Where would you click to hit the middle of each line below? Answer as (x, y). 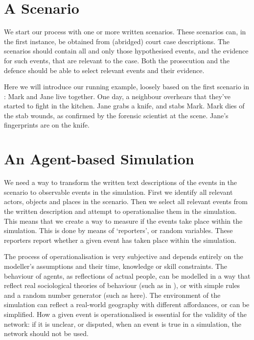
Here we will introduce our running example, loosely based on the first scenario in (127, 87)
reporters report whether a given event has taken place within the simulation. (120, 240)
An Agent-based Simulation (99, 159)
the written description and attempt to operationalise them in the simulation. (120, 211)
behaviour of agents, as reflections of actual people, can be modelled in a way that (127, 275)
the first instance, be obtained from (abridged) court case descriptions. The (117, 41)
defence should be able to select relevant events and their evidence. (104, 70)
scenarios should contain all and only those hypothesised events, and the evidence (126, 51)
